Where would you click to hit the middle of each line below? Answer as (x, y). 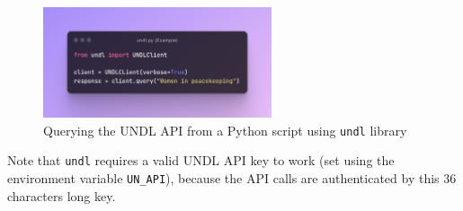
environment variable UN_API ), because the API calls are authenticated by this (223, 177)
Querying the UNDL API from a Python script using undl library (225, 130)
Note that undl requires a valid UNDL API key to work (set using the (201, 160)
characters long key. (62, 195)
